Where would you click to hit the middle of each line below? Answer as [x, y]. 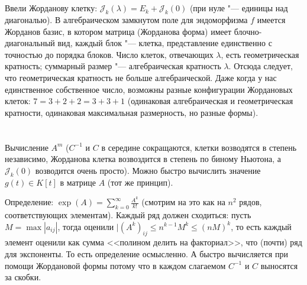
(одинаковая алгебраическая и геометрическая [210, 101]
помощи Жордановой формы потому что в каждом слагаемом [115, 265]
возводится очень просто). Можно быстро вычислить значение [148, 170]
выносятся [279, 265]
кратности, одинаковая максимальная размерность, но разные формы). [132, 112]
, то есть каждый [261, 226]
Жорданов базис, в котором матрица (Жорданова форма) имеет [118, 31]
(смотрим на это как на [183, 202]
